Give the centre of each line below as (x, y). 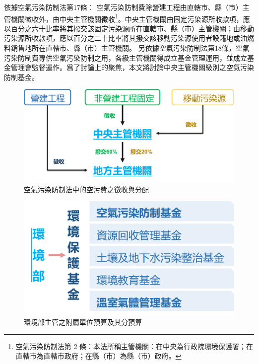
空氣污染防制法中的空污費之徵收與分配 (86, 189)
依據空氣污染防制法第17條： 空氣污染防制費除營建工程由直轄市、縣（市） (123, 7)
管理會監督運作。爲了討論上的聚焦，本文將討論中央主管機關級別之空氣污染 (132, 67)
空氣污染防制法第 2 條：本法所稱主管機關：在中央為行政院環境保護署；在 (134, 346)
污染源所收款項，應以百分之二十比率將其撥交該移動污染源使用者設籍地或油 (126, 38)
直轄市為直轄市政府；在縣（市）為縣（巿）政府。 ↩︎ (98, 356)
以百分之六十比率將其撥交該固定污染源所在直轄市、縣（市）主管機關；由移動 (129, 28)
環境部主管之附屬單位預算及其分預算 (83, 322)
